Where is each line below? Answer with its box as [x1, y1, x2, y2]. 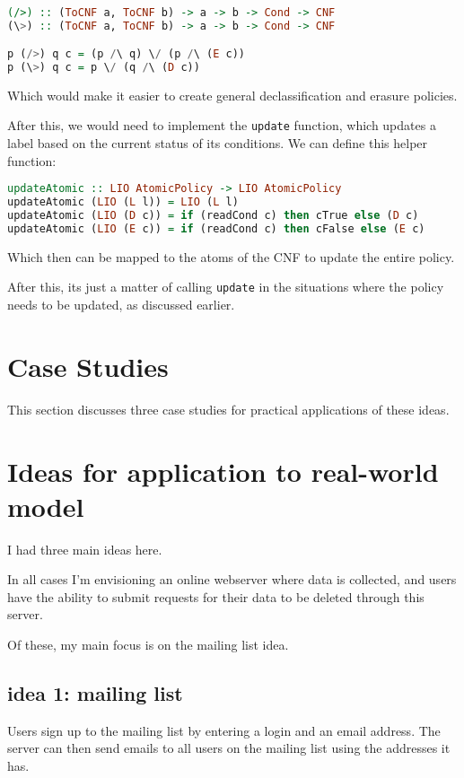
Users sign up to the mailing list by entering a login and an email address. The [7, 721, 441, 739]
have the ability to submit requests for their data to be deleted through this [7, 587, 425, 606]
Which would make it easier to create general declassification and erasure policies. [7, 85, 458, 104]
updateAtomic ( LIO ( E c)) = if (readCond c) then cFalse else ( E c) [7, 222, 425, 235]
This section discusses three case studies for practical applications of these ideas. [7, 399, 450, 418]
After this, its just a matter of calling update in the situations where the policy [7, 277, 444, 296]
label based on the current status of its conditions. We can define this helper [7, 134, 428, 153]
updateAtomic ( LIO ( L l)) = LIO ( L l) [7, 196, 239, 209]
